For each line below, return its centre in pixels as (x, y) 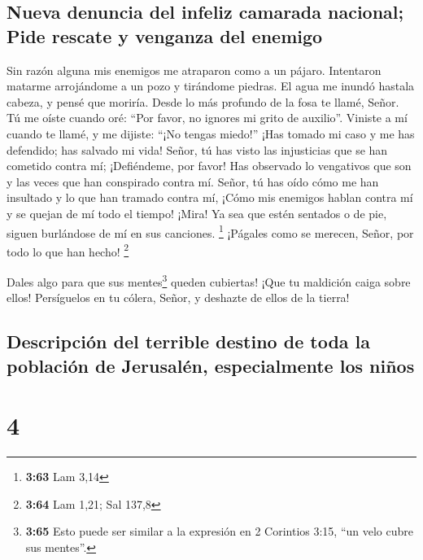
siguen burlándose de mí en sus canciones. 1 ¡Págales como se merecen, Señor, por (210, 231)
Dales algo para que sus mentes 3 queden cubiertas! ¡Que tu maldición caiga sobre (209, 280)
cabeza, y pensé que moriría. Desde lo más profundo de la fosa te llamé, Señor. (203, 101)
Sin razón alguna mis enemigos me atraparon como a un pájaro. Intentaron (194, 70)
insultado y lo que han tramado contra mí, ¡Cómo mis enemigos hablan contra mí (210, 197)
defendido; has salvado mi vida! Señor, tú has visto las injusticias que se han (197, 149)
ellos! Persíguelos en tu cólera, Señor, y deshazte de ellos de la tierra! (178, 297)
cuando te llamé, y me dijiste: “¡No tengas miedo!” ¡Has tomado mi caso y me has (211, 133)
